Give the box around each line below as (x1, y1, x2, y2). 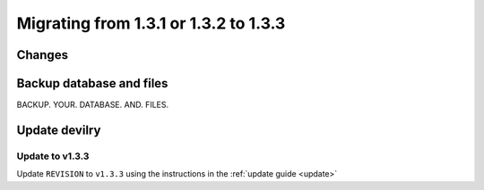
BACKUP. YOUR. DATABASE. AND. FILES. (16, 99, 169, 111)
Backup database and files (16, 76, 169, 91)
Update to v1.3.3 (16, 150, 90, 162)
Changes (16, 47, 69, 62)
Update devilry (16, 122, 101, 137)
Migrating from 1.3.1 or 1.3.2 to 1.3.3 (16, 13, 286, 33)
